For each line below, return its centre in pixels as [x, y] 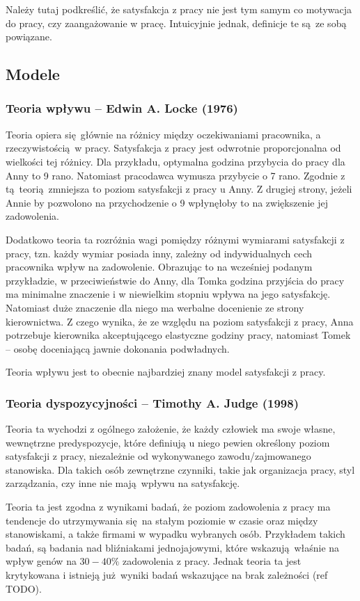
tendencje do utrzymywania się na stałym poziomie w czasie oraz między [162, 520]
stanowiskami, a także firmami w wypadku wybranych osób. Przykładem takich [175, 534]
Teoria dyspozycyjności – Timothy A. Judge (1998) [152, 402]
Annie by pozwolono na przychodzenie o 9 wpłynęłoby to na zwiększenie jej [167, 202]
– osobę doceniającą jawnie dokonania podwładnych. [118, 348]
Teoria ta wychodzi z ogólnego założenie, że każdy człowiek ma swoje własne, [171, 429]
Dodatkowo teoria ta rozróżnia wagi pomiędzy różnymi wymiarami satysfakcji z [175, 239]
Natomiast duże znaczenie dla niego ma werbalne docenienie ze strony [155, 307]
